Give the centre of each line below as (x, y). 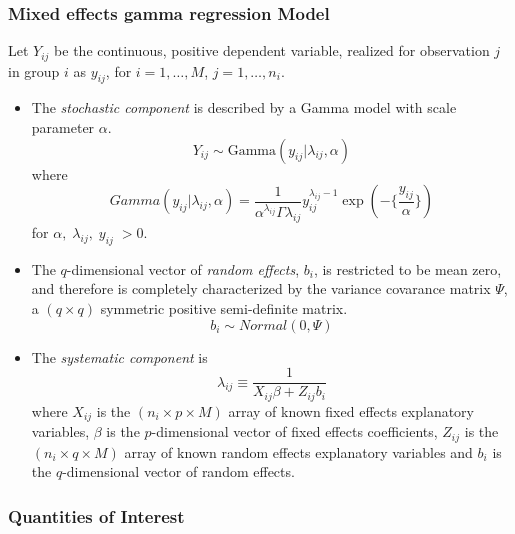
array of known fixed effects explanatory (351, 410)
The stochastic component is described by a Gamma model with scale (244, 107)
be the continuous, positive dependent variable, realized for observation (272, 50)
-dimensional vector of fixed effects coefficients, (294, 431)
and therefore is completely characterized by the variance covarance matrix (261, 288)
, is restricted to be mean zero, (407, 268)
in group (34, 70)
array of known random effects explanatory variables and (298, 451)
